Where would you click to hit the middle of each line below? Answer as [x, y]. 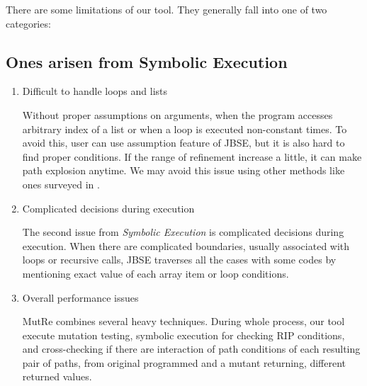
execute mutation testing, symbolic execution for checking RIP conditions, [183, 335]
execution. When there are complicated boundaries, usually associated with [186, 245]
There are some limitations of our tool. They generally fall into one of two [166, 9]
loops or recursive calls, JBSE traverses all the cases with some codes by [179, 260]
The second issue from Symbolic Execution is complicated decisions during [183, 232]
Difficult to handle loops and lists [95, 91]
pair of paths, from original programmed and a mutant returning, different [184, 362]
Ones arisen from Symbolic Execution [147, 61]
